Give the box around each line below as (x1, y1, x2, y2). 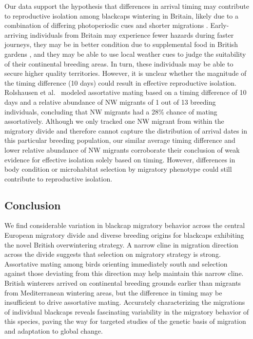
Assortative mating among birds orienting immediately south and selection (4, 258, 228, 269)
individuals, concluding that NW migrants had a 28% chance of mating (4, 106, 217, 116)
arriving (4, 29, 28, 40)
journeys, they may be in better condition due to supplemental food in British (4, 39, 238, 49)
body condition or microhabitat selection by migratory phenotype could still (4, 164, 232, 174)
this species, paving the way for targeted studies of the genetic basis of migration (4, 316, 246, 326)
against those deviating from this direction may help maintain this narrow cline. (4, 268, 244, 278)
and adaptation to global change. (4, 326, 103, 336)
